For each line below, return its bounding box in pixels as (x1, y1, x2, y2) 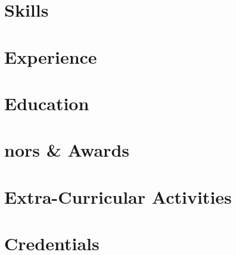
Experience (4, 44, 97, 69)
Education (4, 91, 89, 115)
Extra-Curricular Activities (4, 184, 232, 209)
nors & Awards (4, 138, 130, 162)
